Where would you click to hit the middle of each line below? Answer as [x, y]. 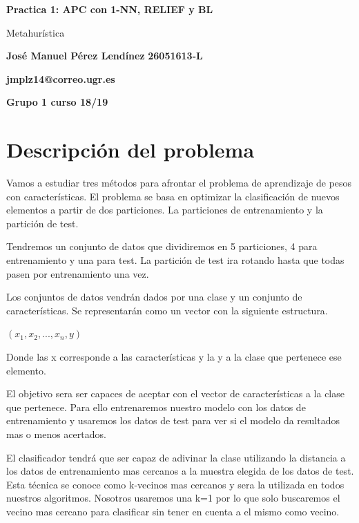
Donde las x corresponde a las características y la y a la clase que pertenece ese [174, 357]
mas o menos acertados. [56, 434]
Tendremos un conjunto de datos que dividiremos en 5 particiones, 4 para [162, 246]
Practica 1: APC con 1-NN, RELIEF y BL [110, 9]
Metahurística [36, 32]
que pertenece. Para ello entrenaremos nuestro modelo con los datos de [156, 407]
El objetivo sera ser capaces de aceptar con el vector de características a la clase [175, 393]
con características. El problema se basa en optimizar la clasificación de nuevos [173, 196]
